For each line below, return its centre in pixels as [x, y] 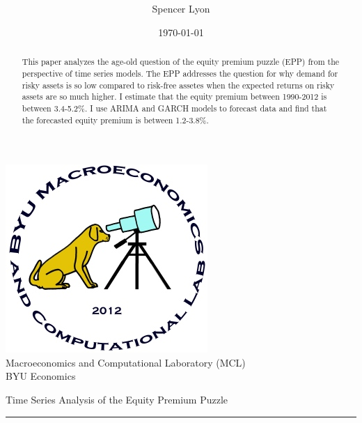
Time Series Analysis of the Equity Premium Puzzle [117, 400]
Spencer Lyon [181, 9]
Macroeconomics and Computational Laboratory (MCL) [126, 362]
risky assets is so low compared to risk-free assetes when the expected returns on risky [178, 85]
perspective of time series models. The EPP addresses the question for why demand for [180, 73]
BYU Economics [41, 376]
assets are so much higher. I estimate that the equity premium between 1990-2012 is [174, 97]
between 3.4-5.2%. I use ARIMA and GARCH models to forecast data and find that [174, 108]
